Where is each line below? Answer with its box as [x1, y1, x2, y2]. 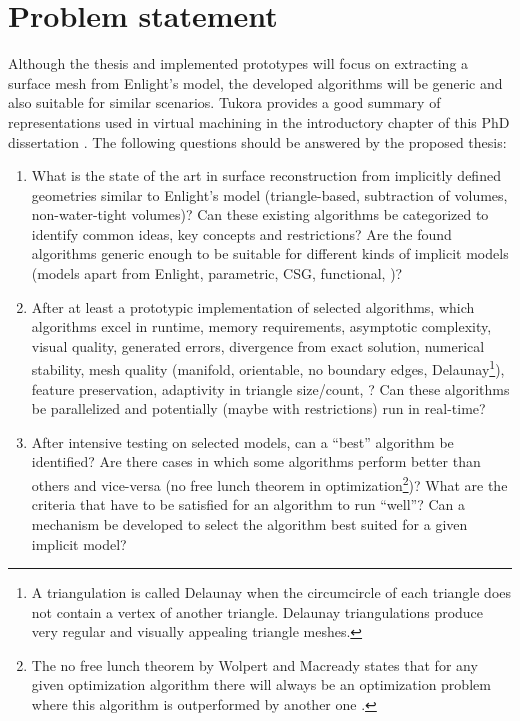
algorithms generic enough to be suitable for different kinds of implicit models [31, 243, 509, 264]
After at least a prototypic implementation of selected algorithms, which [31, 296, 475, 317]
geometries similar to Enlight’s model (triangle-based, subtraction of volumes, [31, 184, 508, 205]
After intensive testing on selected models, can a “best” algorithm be [31, 431, 454, 452]
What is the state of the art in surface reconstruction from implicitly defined [31, 165, 501, 186]
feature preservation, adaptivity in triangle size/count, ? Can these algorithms [31, 378, 510, 399]
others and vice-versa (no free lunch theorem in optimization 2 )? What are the [31, 472, 508, 495]
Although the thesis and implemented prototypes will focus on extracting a [8, 53, 469, 74]
